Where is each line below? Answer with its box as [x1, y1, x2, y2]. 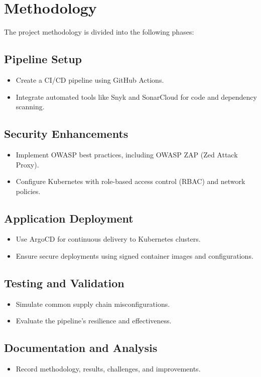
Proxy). [16, 159, 39, 169]
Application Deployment [4, 210, 134, 226]
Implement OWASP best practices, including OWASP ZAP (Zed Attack [16, 149, 238, 159]
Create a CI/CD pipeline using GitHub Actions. [16, 74, 164, 85]
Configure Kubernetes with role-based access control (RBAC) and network [16, 176, 245, 186]
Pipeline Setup [4, 51, 82, 67]
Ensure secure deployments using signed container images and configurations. [16, 251, 253, 261]
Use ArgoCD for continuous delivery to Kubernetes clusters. [16, 234, 201, 244]
